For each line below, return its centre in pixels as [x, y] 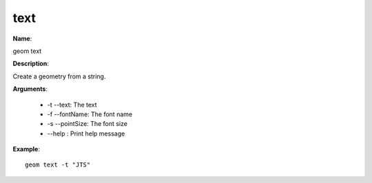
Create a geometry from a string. [59, 76]
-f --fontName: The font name [90, 114]
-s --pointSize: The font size [87, 124]
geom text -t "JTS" [58, 165]
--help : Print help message [86, 133]
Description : [31, 64]
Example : [27, 149]
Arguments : [30, 89]
